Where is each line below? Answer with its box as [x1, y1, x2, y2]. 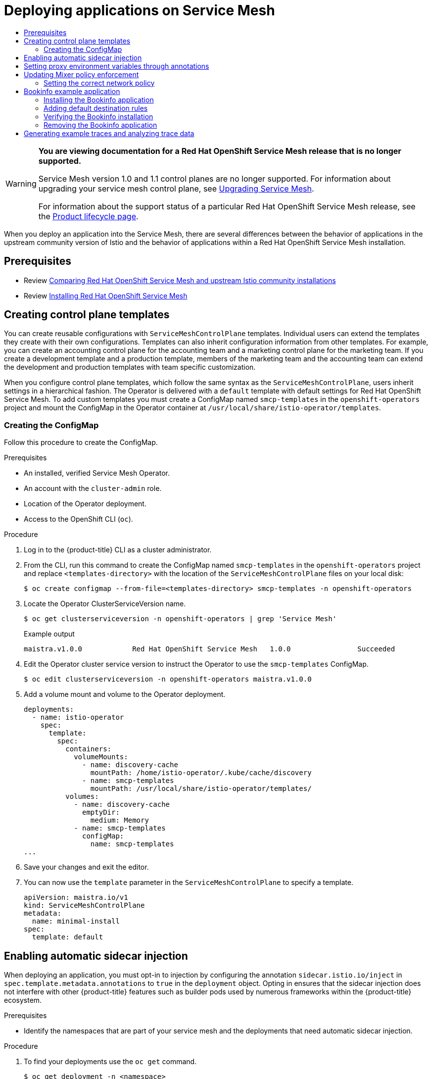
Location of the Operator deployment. [24, 499, 146, 508]
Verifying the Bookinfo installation [44, 112, 153, 121]
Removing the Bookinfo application [44, 120, 157, 129]
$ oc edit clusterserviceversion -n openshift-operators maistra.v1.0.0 [24, 675, 312, 684]
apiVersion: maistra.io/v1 [24, 893, 128, 902]
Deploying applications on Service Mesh [4, 2, 275, 19]
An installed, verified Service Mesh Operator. [24, 469, 170, 478]
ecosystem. [4, 996, 42, 1005]
